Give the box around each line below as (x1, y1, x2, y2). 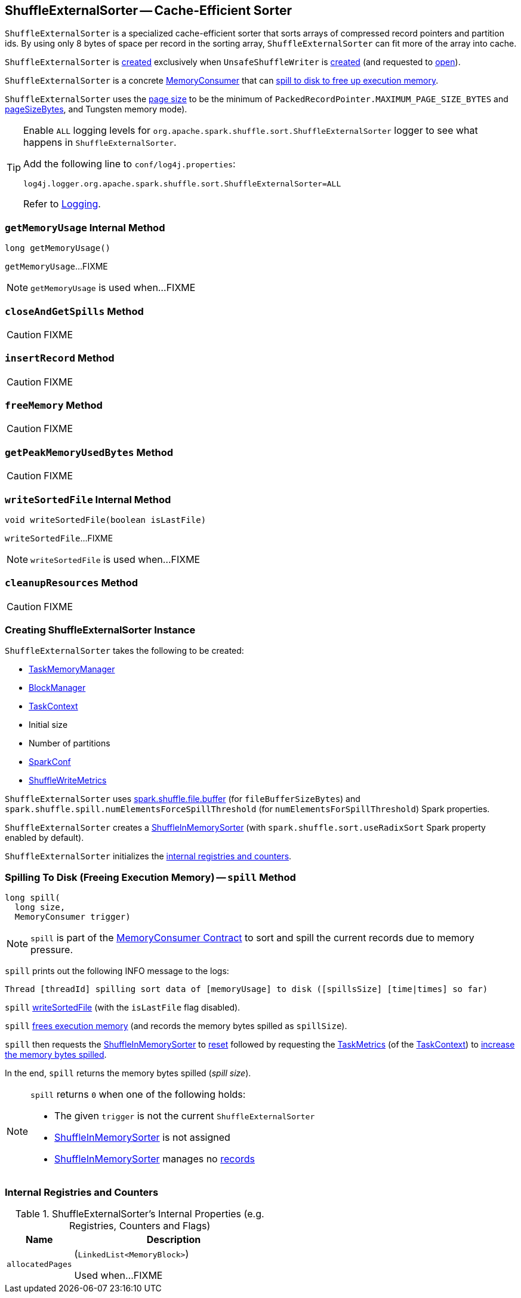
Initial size (29, 720, 68, 730)
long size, (14, 902, 66, 913)
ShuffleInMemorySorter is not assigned (54, 1131, 230, 1144)
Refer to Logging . (23, 198, 101, 210)
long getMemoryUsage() (5, 243, 111, 253)
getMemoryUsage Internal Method (5, 221, 165, 234)
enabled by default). (5, 832, 84, 843)
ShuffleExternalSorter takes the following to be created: (5, 645, 244, 656)
